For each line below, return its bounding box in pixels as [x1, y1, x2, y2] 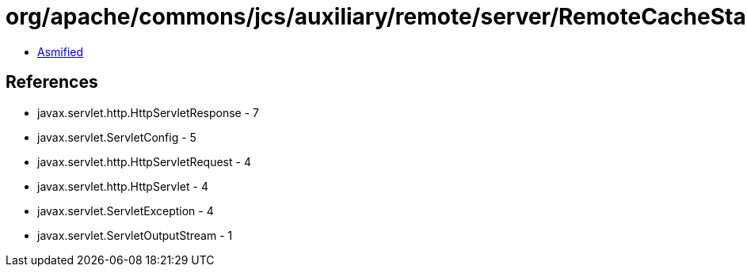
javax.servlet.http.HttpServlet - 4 [37, 179, 208, 193]
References [6, 72, 98, 93]
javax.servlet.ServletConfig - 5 [37, 130, 196, 144]
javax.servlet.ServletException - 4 [37, 203, 214, 218]
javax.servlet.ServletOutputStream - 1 [37, 228, 233, 242]
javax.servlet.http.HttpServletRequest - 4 [37, 154, 251, 169]
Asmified [37, 44, 84, 59]
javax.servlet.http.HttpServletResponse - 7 [37, 105, 259, 119]
